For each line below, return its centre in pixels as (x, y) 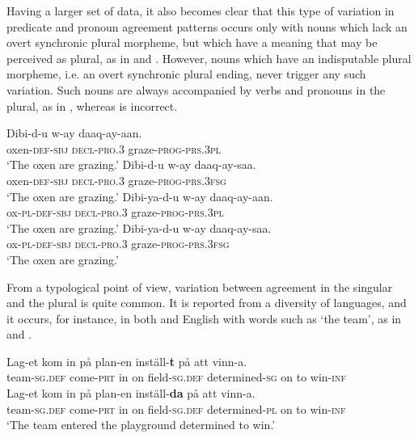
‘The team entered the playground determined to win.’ (141, 425)
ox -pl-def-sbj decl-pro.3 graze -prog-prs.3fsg (118, 244)
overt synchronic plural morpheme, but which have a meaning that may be (192, 42)
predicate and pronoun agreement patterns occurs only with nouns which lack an (207, 26)
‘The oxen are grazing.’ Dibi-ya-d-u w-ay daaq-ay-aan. (140, 196)
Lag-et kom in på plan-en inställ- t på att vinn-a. (127, 361)
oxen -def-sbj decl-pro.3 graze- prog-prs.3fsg (116, 180)
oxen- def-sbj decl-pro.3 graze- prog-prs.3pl (114, 148)
